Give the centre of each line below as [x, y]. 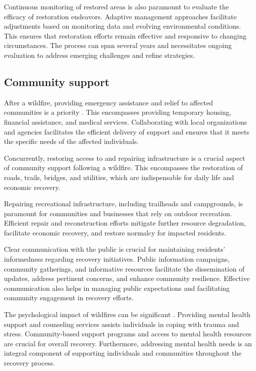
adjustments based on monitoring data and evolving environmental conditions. [123, 26]
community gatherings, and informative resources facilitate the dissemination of [124, 268]
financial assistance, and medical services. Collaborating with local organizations [126, 121]
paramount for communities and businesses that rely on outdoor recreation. [118, 213]
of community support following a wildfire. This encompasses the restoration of [124, 167]
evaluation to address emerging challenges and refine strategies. [100, 55]
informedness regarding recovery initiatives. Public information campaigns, [117, 259]
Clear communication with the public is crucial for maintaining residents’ [115, 249]
